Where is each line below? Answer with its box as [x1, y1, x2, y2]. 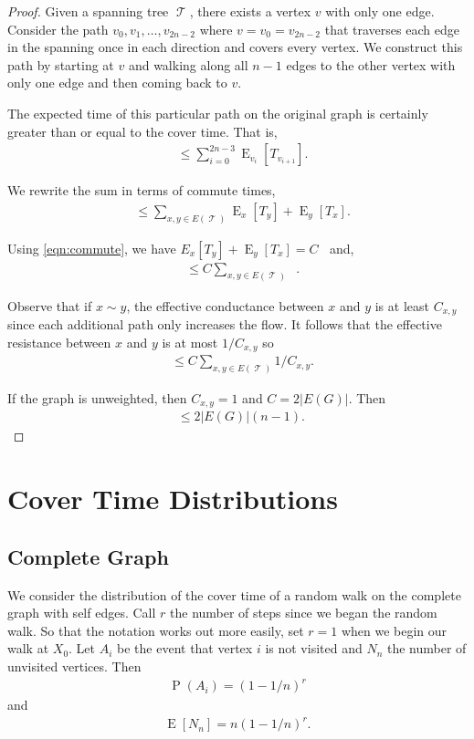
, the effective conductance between [126, 296, 324, 315]
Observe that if [7, 296, 92, 315]
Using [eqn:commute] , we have [7, 238, 176, 257]
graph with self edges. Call [7, 603, 156, 622]
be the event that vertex [117, 639, 253, 658]
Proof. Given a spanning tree [7, 2, 169, 20]
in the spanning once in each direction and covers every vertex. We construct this [7, 37, 463, 57]
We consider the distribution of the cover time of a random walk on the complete [7, 585, 461, 604]
